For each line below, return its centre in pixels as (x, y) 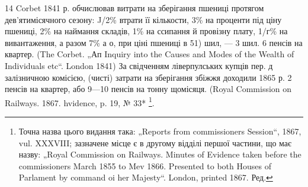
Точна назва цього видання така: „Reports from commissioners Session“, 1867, (160, 131)
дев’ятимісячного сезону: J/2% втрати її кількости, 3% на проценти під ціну (143, 19)
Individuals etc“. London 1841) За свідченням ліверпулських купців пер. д (139, 65)
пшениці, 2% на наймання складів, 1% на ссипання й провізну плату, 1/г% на (146, 31)
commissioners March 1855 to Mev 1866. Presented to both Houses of (145, 165)
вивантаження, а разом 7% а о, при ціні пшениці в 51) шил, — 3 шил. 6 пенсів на (154, 42)
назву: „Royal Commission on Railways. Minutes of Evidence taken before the (160, 154)
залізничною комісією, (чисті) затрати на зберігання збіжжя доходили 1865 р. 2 (148, 77)
